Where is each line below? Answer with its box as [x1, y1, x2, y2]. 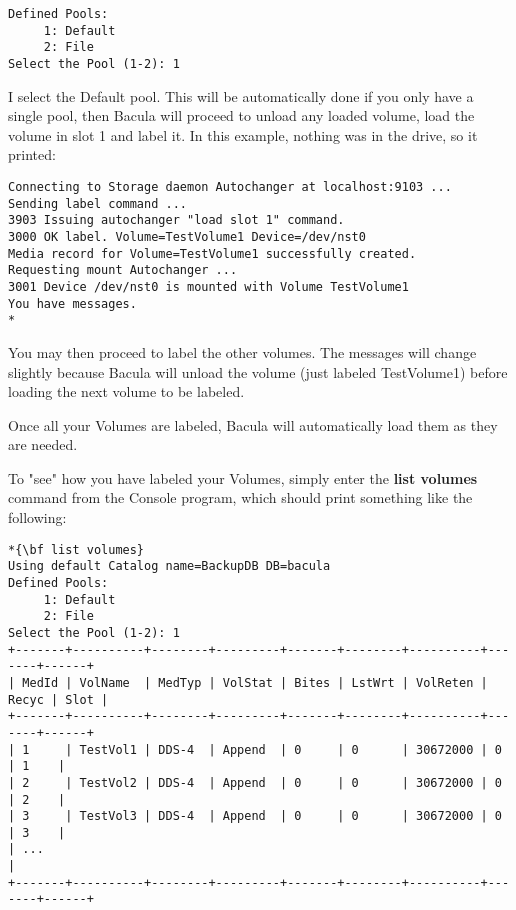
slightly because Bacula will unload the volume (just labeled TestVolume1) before [8, 361, 508, 382]
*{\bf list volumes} [8, 542, 145, 557]
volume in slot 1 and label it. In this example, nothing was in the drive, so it [8, 124, 478, 145]
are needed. [8, 434, 78, 455]
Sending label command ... [8, 196, 187, 211]
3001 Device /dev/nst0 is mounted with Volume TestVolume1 [8, 279, 409, 294]
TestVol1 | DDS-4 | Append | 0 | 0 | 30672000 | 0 [79, 742, 502, 757]
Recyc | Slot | [8, 692, 109, 707]
